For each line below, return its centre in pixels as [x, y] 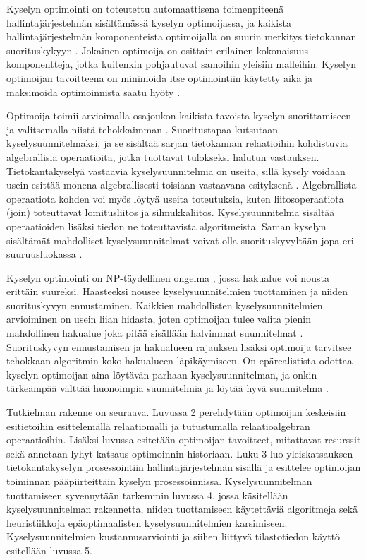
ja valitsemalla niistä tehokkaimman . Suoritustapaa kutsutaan [142, 129]
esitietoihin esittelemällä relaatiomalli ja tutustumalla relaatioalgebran [158, 425]
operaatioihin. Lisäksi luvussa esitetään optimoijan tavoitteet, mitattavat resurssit [184, 440]
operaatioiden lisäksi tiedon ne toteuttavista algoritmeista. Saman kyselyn [166, 226]
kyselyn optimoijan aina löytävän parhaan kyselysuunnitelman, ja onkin [162, 374]
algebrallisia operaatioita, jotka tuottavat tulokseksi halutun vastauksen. [163, 156]
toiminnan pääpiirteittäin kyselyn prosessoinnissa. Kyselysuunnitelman [159, 481]
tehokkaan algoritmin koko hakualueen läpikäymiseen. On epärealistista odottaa [179, 361]
